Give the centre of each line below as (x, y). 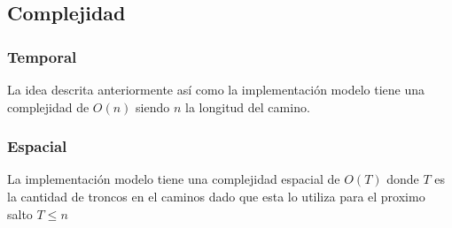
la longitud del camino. (248, 106)
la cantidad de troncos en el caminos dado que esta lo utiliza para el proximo (216, 196)
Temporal (42, 56)
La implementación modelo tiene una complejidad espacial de (174, 179)
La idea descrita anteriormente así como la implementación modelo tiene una (216, 89)
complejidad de (48, 106)
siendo (153, 106)
